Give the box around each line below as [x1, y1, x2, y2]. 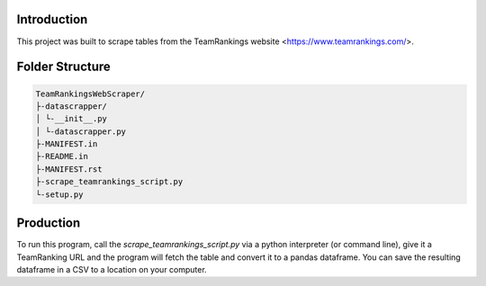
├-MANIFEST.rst [35, 164, 103, 174]
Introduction [16, 12, 88, 27]
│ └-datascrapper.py [35, 126, 126, 137]
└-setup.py [35, 189, 84, 200]
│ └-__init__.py [35, 113, 108, 124]
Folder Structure [16, 59, 112, 75]
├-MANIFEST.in [35, 139, 98, 149]
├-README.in [35, 151, 89, 162]
